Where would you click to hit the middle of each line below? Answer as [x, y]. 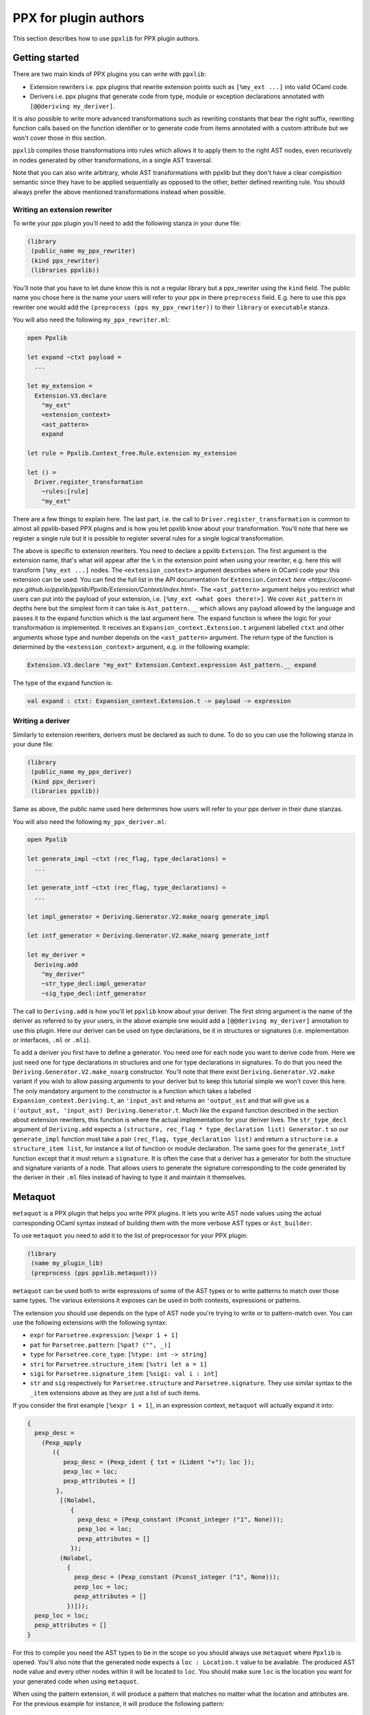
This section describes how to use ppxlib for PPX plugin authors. [106, 38]
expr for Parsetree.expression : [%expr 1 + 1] [104, 1335]
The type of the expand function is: [63, 683]
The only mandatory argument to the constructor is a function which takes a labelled [132, 1091]
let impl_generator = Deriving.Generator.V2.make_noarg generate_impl [148, 916]
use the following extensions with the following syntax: [90, 1322]
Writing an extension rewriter [62, 209]
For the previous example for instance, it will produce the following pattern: [119, 1703]
